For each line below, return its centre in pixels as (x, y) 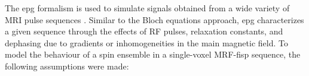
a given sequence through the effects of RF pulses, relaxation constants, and (144, 31)
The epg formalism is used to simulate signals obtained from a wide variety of (147, 8)
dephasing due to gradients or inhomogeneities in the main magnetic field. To (146, 42)
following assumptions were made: (67, 66)
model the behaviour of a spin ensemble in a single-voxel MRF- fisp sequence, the (153, 54)
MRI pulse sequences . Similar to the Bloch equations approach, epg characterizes (154, 19)
